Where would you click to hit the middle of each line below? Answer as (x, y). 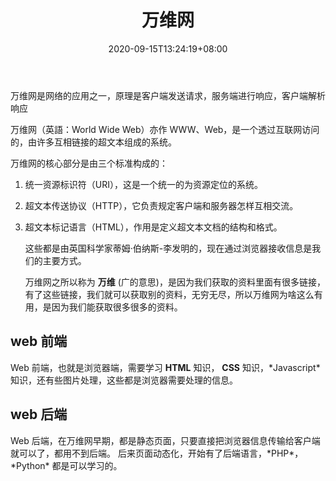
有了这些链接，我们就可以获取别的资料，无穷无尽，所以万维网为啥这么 (169, 294)
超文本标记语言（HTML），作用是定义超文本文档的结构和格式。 (153, 227)
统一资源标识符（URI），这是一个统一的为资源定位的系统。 (143, 184)
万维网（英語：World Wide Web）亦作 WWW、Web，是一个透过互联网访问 (165, 129)
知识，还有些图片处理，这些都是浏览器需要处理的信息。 (124, 380)
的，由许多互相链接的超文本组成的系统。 (93, 142)
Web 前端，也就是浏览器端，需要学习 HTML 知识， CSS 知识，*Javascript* (165, 367)
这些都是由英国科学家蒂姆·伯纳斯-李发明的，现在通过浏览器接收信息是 (168, 248)
